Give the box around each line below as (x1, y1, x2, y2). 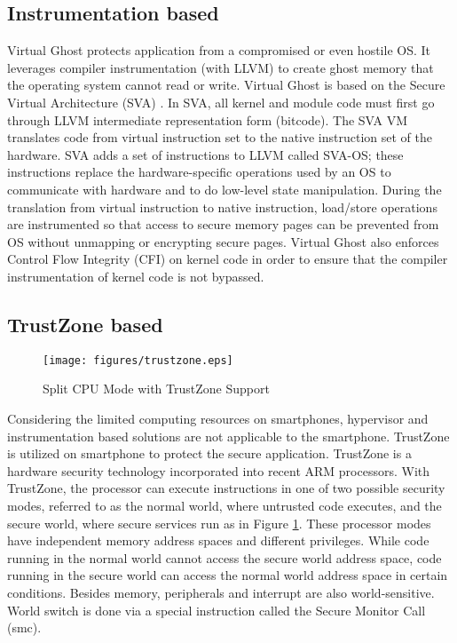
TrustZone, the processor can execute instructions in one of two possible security (7, 479, 445, 497)
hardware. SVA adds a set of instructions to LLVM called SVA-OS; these (7, 145, 404, 163)
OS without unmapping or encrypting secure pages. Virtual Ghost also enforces (7, 232, 439, 250)
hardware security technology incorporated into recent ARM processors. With (7, 461, 430, 480)
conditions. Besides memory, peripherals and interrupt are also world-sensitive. (7, 583, 435, 601)
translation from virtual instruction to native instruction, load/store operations (7, 197, 437, 216)
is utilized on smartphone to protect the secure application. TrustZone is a (7, 444, 412, 463)
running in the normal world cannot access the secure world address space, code (7, 548, 442, 567)
